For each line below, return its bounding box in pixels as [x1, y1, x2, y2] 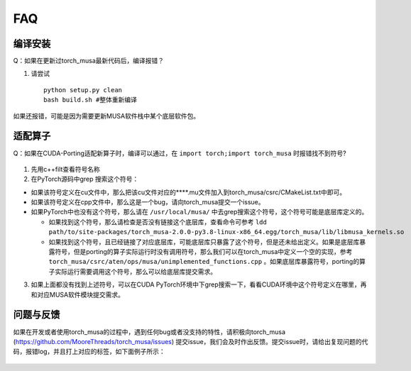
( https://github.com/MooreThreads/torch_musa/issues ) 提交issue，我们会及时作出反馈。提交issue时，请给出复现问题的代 [13, 337, 368, 345]
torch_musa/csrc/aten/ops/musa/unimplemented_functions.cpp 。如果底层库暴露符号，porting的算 [48, 258, 366, 266]
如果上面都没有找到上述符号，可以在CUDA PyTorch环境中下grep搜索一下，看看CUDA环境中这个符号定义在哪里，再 [31, 280, 367, 289]
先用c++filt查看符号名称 [31, 165, 101, 173]
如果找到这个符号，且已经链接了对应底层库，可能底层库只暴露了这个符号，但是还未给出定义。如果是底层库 [48, 238, 360, 246]
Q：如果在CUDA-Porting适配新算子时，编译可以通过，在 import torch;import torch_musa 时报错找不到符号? [13, 149, 347, 157]
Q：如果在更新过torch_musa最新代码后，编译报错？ [13, 57, 165, 65]
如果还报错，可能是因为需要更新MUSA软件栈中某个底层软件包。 [13, 111, 200, 120]
